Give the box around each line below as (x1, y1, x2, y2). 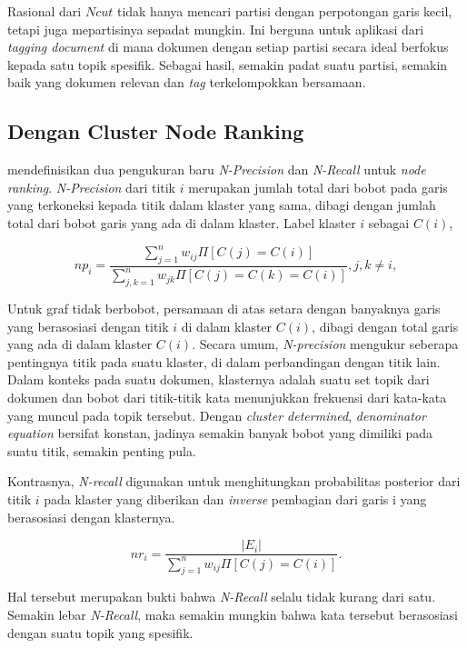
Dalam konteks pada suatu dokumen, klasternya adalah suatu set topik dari (7, 370, 430, 389)
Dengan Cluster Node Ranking (7, 117, 304, 145)
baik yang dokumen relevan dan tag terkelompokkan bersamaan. (7, 73, 366, 92)
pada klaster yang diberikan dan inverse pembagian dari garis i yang (44, 489, 427, 508)
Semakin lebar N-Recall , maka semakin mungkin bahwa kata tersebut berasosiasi (7, 604, 458, 623)
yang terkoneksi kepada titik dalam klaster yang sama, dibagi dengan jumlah (7, 195, 436, 214)
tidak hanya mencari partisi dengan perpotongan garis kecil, (116, 2, 452, 20)
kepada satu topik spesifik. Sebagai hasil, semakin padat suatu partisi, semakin (7, 55, 448, 74)
